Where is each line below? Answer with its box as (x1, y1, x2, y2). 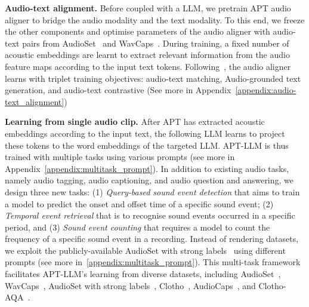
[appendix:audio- (235, 84, 296, 96)
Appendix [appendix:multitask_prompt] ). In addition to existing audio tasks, (5, 162, 289, 174)
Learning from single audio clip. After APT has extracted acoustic (5, 115, 265, 128)
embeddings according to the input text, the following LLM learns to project (5, 127, 285, 139)
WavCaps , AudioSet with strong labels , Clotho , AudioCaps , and (5, 279, 256, 291)
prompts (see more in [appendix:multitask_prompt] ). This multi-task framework (5, 256, 301, 268)
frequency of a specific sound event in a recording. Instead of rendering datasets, (5, 232, 299, 245)
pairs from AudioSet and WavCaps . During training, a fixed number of (22, 36, 289, 49)
